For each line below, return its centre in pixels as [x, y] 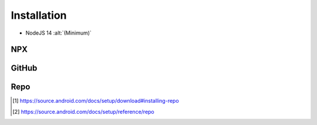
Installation [39, 15]
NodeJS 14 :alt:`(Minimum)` [59, 33]
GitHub [24, 68]
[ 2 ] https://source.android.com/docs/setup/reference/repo [84, 112]
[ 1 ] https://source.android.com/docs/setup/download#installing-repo [96, 101]
